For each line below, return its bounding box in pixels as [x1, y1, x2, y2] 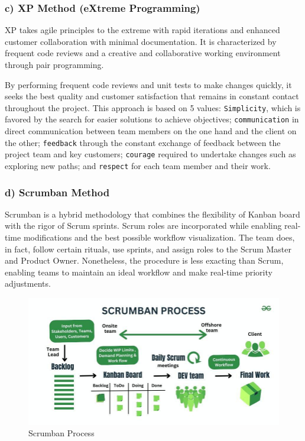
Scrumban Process [28, 427, 95, 439]
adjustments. [5, 277, 51, 290]
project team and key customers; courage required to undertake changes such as [5, 148, 296, 160]
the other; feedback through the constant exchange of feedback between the [5, 136, 281, 148]
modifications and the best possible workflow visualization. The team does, [23, 231, 295, 244]
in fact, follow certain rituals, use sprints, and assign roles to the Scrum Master [5, 242, 292, 255]
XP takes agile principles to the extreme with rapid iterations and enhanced [5, 24, 280, 36]
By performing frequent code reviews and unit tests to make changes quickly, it [5, 78, 292, 90]
